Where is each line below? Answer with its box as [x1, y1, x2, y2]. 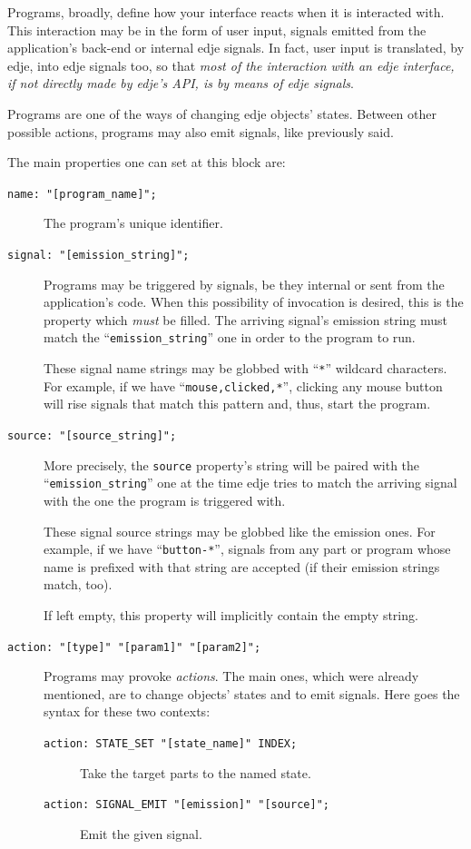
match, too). [44, 575, 113, 594]
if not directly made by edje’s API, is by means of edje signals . [7, 74, 354, 93]
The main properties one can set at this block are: [7, 153, 286, 172]
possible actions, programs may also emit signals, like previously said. [7, 122, 394, 141]
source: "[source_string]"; [7, 429, 177, 442]
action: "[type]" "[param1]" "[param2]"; [7, 640, 261, 654]
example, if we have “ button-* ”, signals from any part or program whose [44, 539, 451, 558]
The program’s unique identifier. [44, 213, 223, 232]
